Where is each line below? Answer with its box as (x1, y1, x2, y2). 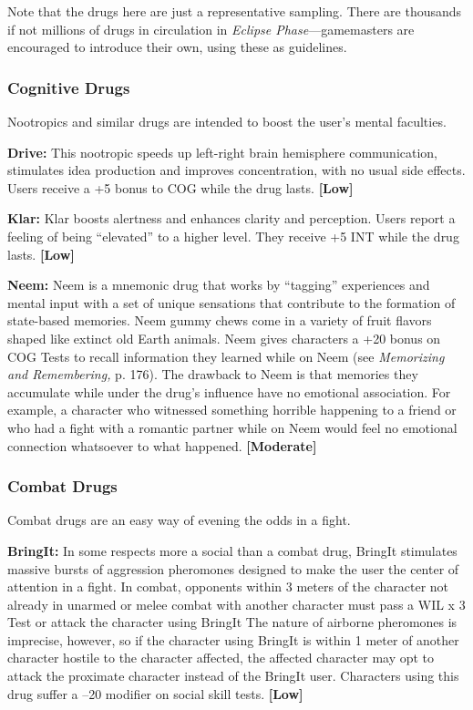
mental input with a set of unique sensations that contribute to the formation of (7, 293, 456, 312)
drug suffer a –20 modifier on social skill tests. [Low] (7, 684, 303, 703)
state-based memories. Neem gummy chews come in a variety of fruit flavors (7, 311, 432, 330)
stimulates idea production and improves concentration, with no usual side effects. (7, 160, 466, 180)
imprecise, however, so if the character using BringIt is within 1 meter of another (7, 630, 459, 649)
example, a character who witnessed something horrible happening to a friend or (7, 400, 457, 419)
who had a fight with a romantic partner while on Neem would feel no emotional (7, 417, 458, 437)
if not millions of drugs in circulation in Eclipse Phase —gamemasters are (7, 19, 415, 38)
